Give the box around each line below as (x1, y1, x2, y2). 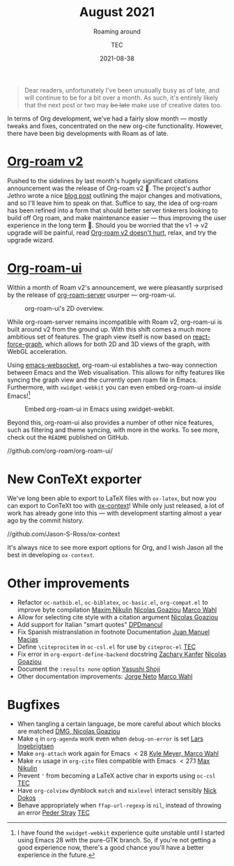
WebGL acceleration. (7, 347, 68, 355)
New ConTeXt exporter (7, 471, 142, 487)
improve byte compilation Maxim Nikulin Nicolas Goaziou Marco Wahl (17, 605, 217, 614)
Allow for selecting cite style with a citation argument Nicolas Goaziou (17, 613, 219, 621)
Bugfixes (7, 697, 61, 713)
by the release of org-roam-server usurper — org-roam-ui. (7, 291, 176, 299)
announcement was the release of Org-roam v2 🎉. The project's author (7, 184, 211, 192)
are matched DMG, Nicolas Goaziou (17, 727, 120, 736)
